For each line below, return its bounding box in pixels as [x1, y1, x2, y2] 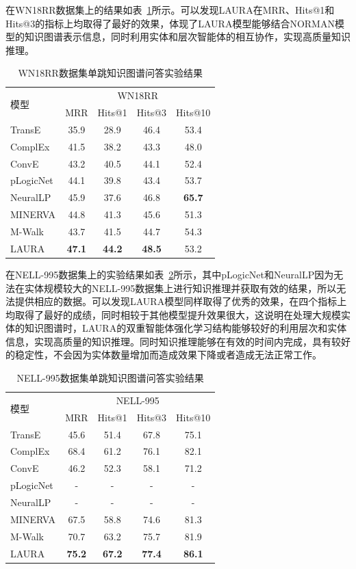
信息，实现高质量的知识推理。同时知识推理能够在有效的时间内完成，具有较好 [5, 334, 351, 348]
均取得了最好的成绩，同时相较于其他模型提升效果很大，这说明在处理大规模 [5, 307, 341, 321]
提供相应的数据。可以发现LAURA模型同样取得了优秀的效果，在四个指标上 [14, 294, 347, 308]
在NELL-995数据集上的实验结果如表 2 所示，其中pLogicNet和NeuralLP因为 [5, 267, 334, 281]
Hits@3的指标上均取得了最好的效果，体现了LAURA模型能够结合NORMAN [5, 16, 335, 30]
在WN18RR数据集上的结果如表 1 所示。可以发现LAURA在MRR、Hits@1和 [5, 3, 335, 16]
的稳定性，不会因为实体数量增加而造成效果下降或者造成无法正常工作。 [5, 347, 322, 362]
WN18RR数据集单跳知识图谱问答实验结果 [18, 66, 203, 80]
